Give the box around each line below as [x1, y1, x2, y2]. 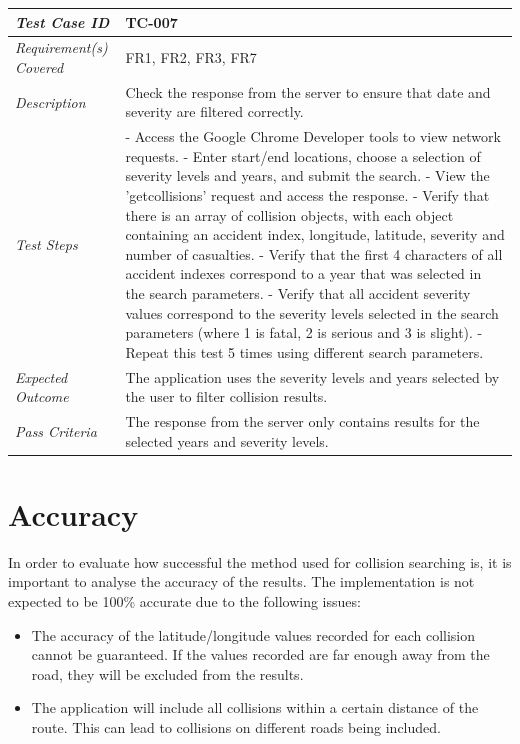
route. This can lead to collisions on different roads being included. [31, 717, 441, 737]
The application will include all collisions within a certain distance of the [31, 697, 479, 718]
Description [15, 91, 86, 112]
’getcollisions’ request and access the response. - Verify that [125, 185, 490, 205]
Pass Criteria [15, 420, 97, 441]
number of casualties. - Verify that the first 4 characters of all [125, 243, 503, 264]
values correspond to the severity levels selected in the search [125, 302, 499, 323]
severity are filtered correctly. [125, 101, 304, 122]
